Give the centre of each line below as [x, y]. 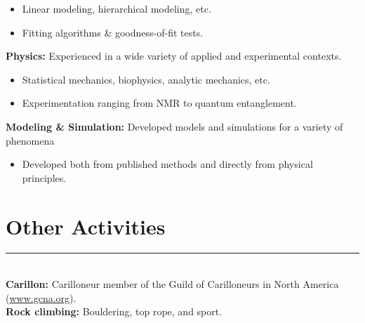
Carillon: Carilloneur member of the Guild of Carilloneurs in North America [172, 284]
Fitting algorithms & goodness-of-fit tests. [113, 32]
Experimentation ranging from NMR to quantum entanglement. [159, 103]
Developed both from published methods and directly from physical [167, 164]
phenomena [30, 140]
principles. [44, 177]
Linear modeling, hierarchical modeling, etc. [117, 8]
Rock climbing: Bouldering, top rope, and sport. [114, 311]
